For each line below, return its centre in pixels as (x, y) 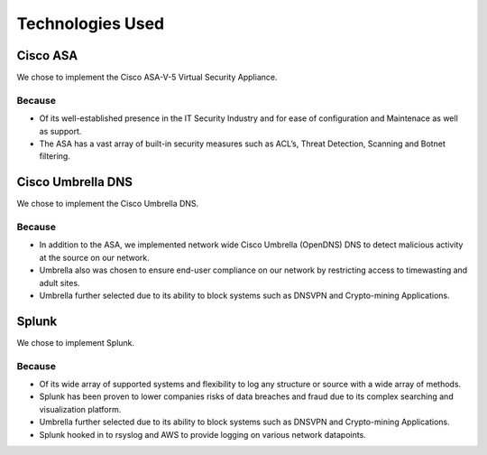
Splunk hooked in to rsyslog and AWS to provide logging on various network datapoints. (203, 434)
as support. (60, 131)
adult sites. (60, 283)
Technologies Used (91, 23)
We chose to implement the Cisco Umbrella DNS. (108, 204)
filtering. (55, 156)
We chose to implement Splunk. (76, 342)
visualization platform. (80, 409)
